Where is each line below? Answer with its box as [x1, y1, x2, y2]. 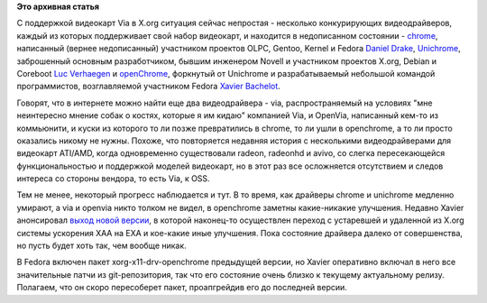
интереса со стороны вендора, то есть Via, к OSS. [16, 173, 211, 184]
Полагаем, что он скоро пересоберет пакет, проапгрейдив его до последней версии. [16, 282, 347, 293]
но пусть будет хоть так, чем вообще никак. [16, 240, 187, 252]
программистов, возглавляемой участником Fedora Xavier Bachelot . [16, 81, 281, 92]
